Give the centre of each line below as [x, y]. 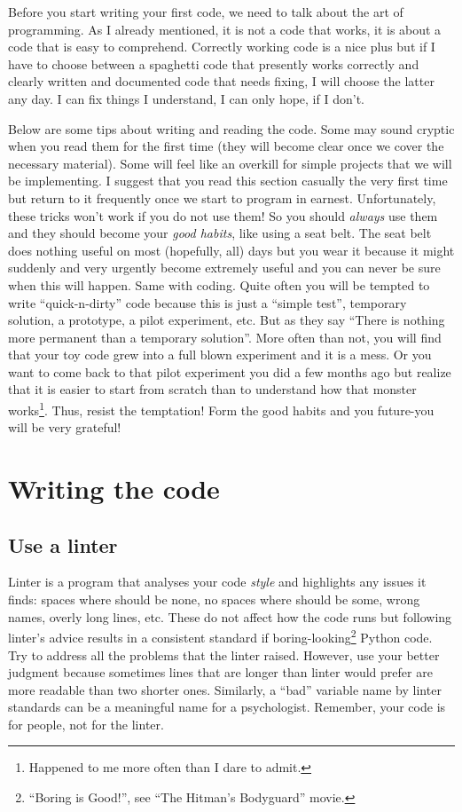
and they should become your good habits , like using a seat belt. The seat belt [220, 233]
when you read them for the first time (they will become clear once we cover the [226, 146]
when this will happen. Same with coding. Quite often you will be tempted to [219, 284]
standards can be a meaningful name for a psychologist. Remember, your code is [227, 707]
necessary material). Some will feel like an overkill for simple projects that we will [230, 163]
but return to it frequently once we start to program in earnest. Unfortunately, [222, 197]
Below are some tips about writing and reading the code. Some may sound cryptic [231, 128]
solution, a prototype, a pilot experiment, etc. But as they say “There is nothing [227, 320]
